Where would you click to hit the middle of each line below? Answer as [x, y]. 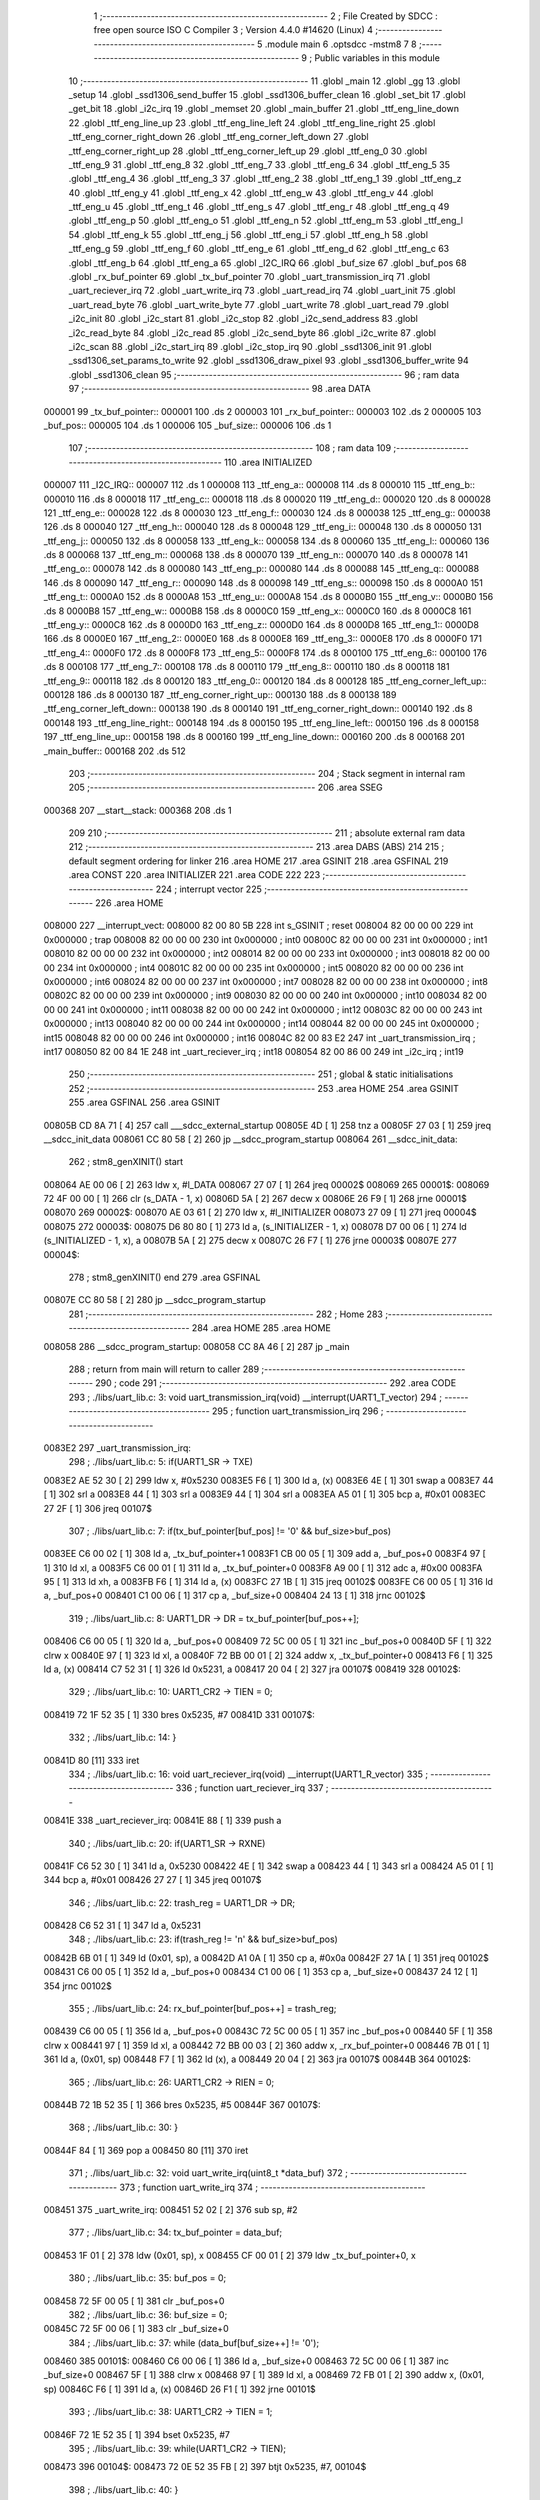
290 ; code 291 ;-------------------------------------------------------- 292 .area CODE [276, 1383]
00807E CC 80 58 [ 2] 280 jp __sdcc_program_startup [155, 1300]
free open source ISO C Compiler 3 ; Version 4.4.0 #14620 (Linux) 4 [233, 30]
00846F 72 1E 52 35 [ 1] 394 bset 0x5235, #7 [136, 2434]
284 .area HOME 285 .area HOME [261, 1328]
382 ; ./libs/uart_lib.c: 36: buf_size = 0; [148, 2314]
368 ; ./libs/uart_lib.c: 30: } [123, 2127]
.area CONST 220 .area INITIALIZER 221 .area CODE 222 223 [194, 875]
